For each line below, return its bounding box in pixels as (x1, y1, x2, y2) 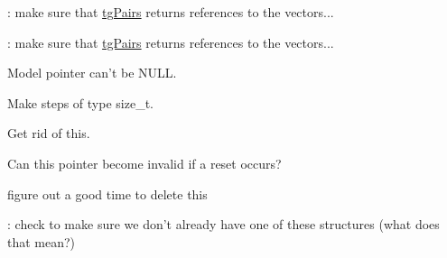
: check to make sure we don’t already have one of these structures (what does (7, 215, 440, 234)
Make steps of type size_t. (7, 93, 154, 112)
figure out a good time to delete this (7, 184, 208, 203)
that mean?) (7, 232, 76, 251)
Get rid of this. (7, 124, 90, 143)
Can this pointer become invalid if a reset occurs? (7, 153, 282, 172)
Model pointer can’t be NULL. (7, 63, 177, 82)
